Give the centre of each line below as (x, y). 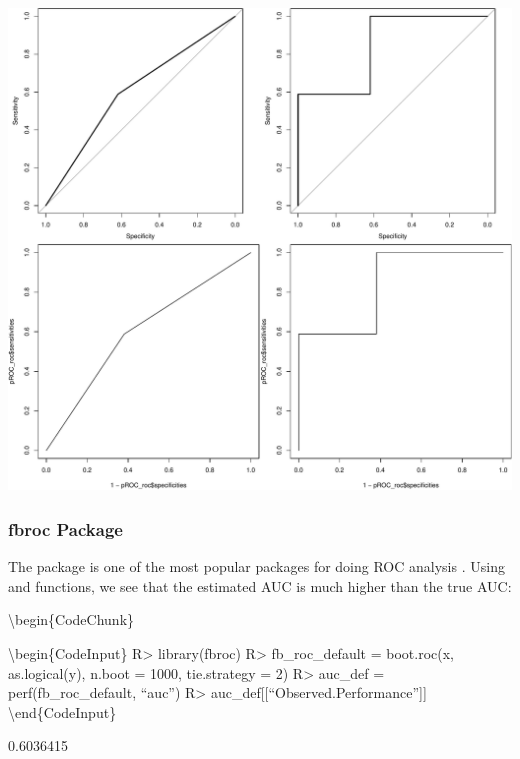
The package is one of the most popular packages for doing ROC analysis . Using (256, 566)
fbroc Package (65, 528)
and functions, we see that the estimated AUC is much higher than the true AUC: (260, 585)
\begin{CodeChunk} (71, 619)
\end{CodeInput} (62, 711)
